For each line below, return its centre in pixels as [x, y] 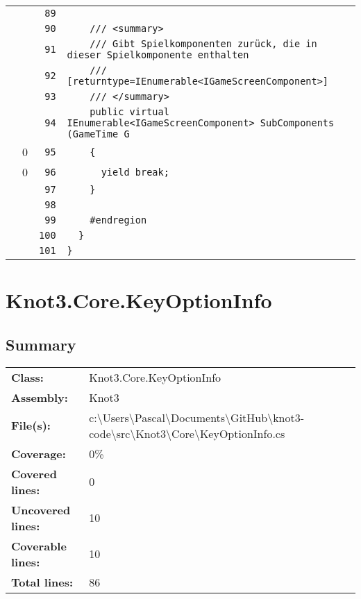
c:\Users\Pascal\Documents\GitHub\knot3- [197, 417]
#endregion [118, 220]
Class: [27, 377]
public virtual [129, 112]
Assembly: [40, 397]
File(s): [31, 425]
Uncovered [41, 509]
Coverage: [39, 453]
